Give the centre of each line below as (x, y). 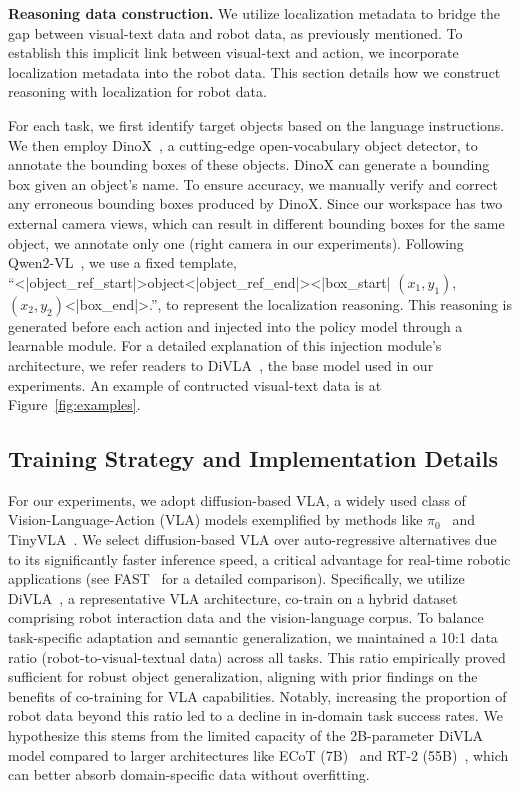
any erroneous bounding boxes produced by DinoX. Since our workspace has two (255, 203)
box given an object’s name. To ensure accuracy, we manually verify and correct (253, 183)
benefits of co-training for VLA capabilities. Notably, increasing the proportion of (257, 695)
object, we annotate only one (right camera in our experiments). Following (236, 242)
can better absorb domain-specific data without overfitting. (189, 774)
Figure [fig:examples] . (74, 404)
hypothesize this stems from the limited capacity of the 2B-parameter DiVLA (246, 735)
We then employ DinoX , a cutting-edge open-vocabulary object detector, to (243, 144)
